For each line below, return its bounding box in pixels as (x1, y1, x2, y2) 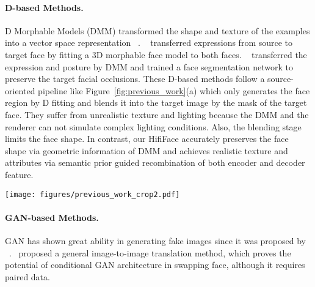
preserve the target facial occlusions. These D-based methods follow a (5, 72, 265, 85)
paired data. (5, 270, 50, 283)
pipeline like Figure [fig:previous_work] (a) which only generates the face (38, 84, 310, 97)
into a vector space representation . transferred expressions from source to (5, 36, 293, 49)
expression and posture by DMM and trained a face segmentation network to (5, 60, 293, 73)
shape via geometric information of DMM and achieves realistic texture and (5, 144, 288, 157)
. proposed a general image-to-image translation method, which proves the (9, 246, 291, 259)
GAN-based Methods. (5, 211, 99, 223)
